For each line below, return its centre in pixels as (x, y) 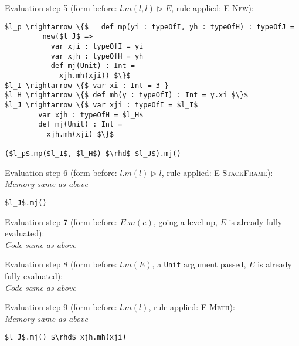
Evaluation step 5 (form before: (61, 8)
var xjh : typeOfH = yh (97, 56)
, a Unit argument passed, (199, 264)
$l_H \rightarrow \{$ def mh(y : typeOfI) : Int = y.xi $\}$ (127, 95)
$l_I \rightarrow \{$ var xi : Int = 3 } (87, 85)
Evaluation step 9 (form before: (61, 307)
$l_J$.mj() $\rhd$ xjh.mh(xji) (66, 337)
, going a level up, (185, 221)
